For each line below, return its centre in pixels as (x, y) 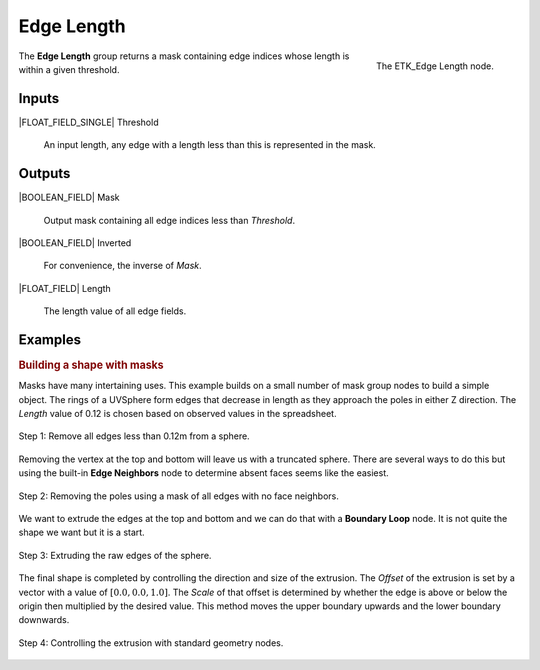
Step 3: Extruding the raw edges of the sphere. (115, 555)
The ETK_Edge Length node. (435, 66)
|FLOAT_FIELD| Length (65, 288)
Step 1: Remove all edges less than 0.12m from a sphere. (134, 436)
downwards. (44, 620)
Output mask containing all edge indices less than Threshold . (169, 220)
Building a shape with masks (91, 365)
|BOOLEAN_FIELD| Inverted (75, 242)
